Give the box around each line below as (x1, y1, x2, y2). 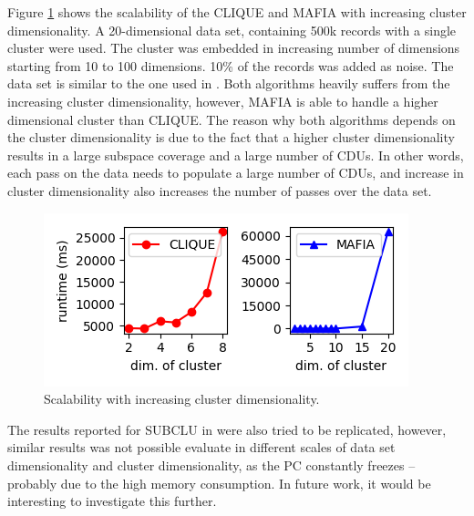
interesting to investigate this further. (7, 491, 217, 511)
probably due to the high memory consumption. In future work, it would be (7, 473, 431, 492)
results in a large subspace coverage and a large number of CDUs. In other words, (7, 145, 464, 164)
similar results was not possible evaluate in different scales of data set (7, 438, 396, 457)
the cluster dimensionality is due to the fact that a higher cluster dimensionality (7, 128, 455, 147)
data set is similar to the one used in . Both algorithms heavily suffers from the (7, 74, 450, 93)
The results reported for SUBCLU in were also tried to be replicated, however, (7, 419, 447, 439)
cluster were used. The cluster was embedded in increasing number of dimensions (7, 38, 460, 57)
